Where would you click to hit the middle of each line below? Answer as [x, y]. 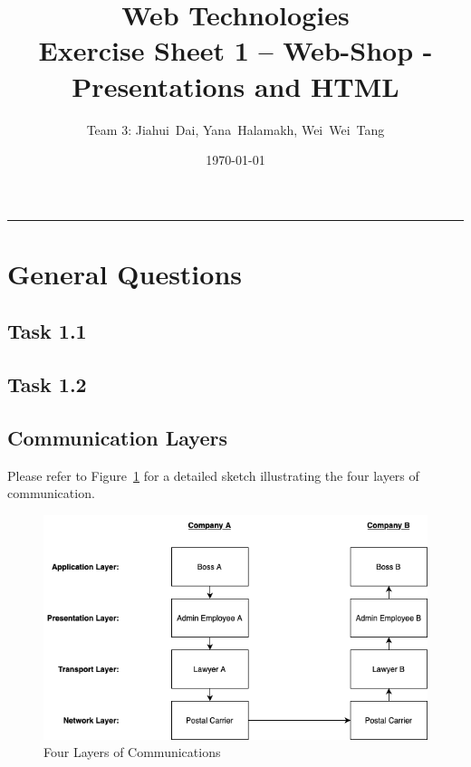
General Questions [125, 273]
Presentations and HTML [235, 86]
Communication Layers [117, 438]
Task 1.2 [47, 384]
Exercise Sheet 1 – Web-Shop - [235, 50]
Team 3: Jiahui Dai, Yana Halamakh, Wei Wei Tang [235, 129]
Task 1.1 [47, 331]
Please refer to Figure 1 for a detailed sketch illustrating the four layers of [213, 475]
